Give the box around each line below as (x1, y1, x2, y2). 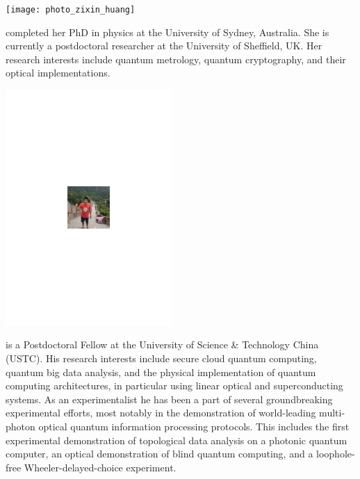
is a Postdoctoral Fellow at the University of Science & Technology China (6, 337, 319, 352)
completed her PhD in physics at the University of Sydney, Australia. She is (6, 24, 329, 39)
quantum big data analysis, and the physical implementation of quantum (6, 364, 316, 379)
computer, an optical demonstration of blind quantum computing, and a (6, 446, 313, 461)
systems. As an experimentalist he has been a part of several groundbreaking (6, 391, 333, 406)
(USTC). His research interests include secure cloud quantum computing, (6, 350, 317, 365)
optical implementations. (6, 65, 111, 80)
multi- (319, 405, 345, 420)
